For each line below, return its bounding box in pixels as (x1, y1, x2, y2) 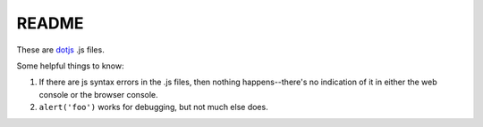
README (16, 13, 84, 33)
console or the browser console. (38, 89, 158, 99)
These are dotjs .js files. (16, 44, 105, 55)
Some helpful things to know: (16, 60, 124, 71)
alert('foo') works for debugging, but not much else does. (38, 102, 268, 113)
